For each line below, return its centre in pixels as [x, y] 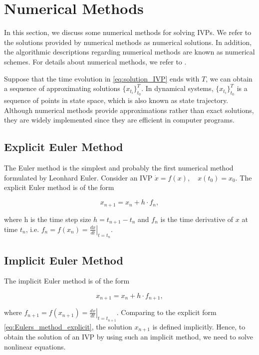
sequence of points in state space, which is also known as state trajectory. [116, 100]
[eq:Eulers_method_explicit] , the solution [68, 326]
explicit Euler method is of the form [59, 187]
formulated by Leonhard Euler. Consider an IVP [78, 177]
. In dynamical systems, [177, 88]
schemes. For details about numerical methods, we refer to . [95, 61]
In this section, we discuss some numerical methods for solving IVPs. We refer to [128, 32]
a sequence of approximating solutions [62, 88]
